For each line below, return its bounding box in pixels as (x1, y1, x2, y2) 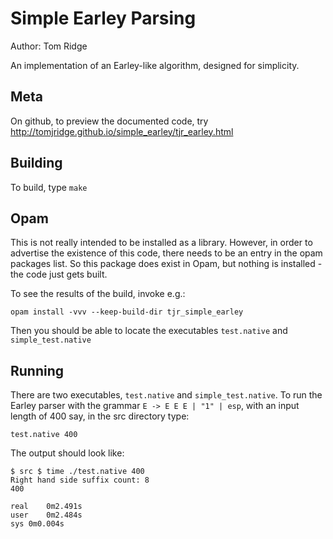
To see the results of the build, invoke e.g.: (10, 288, 186, 300)
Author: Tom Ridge (10, 40, 88, 52)
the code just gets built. (10, 268, 108, 281)
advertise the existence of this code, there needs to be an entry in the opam (10, 247, 323, 259)
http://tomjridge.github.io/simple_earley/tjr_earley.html (10, 125, 234, 137)
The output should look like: (10, 447, 125, 459)
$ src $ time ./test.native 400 (10, 467, 145, 477)
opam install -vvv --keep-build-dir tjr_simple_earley (10, 307, 244, 317)
